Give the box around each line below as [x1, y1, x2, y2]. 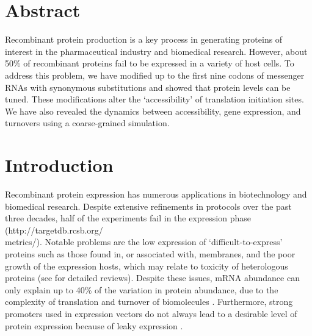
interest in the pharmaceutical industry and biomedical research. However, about [5, 45, 308, 57]
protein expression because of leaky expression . [5, 319, 183, 332]
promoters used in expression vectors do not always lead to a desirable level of [5, 307, 297, 320]
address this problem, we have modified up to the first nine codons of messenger [5, 68, 305, 81]
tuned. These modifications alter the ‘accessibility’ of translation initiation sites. [5, 93, 304, 105]
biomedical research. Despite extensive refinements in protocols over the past [5, 199, 292, 212]
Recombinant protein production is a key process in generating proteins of [5, 33, 283, 46]
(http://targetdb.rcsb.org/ [5, 223, 103, 236]
